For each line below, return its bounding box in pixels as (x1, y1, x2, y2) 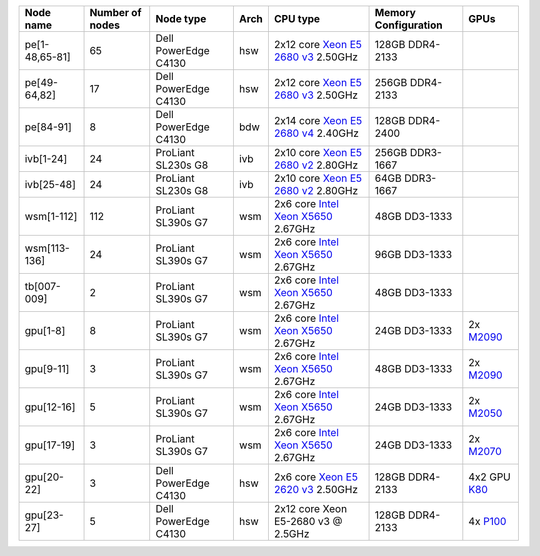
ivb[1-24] (24, 152, 68, 165)
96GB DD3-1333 (374, 248, 453, 261)
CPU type (273, 12, 320, 25)
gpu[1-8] (24, 324, 66, 337)
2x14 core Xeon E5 (273, 114, 363, 127)
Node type (155, 12, 207, 25)
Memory (374, 6, 417, 19)
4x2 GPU (468, 470, 511, 484)
